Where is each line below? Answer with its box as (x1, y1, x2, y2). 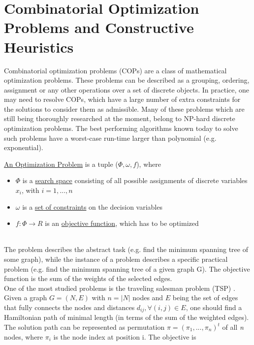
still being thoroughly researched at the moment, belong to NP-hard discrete (4, 113, 235, 124)
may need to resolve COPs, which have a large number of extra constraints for (4, 94, 241, 104)
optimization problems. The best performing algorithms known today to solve (4, 123, 238, 133)
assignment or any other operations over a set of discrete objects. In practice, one (4, 84, 250, 94)
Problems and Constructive (4, 17, 194, 37)
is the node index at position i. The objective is (53, 331, 196, 342)
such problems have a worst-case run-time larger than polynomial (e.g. (4, 132, 217, 143)
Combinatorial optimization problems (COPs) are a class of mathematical (4, 65, 227, 75)
